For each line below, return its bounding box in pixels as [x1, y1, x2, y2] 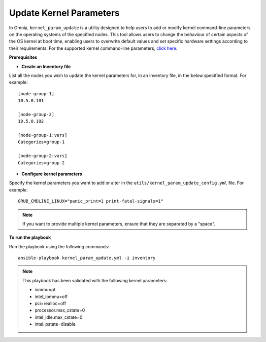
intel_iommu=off [34, 294, 68, 300]
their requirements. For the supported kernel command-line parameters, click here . [9, 45, 178, 51]
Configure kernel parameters [21, 171, 82, 177]
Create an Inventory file [21, 63, 71, 69]
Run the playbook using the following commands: [9, 243, 109, 249]
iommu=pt [34, 287, 56, 293]
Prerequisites [9, 54, 37, 60]
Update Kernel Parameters [9, 7, 120, 18]
